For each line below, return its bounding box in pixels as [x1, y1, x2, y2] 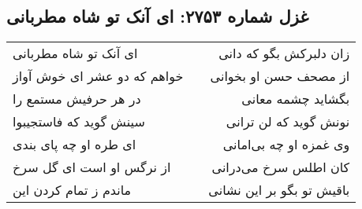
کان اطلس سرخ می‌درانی [211, 158, 350, 177]
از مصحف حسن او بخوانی [210, 67, 350, 86]
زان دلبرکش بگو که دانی [218, 44, 350, 63]
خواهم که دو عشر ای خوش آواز [13, 67, 184, 86]
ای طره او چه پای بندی [13, 135, 136, 154]
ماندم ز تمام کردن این [13, 181, 132, 200]
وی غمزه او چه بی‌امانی [222, 135, 350, 154]
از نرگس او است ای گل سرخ [13, 158, 171, 177]
